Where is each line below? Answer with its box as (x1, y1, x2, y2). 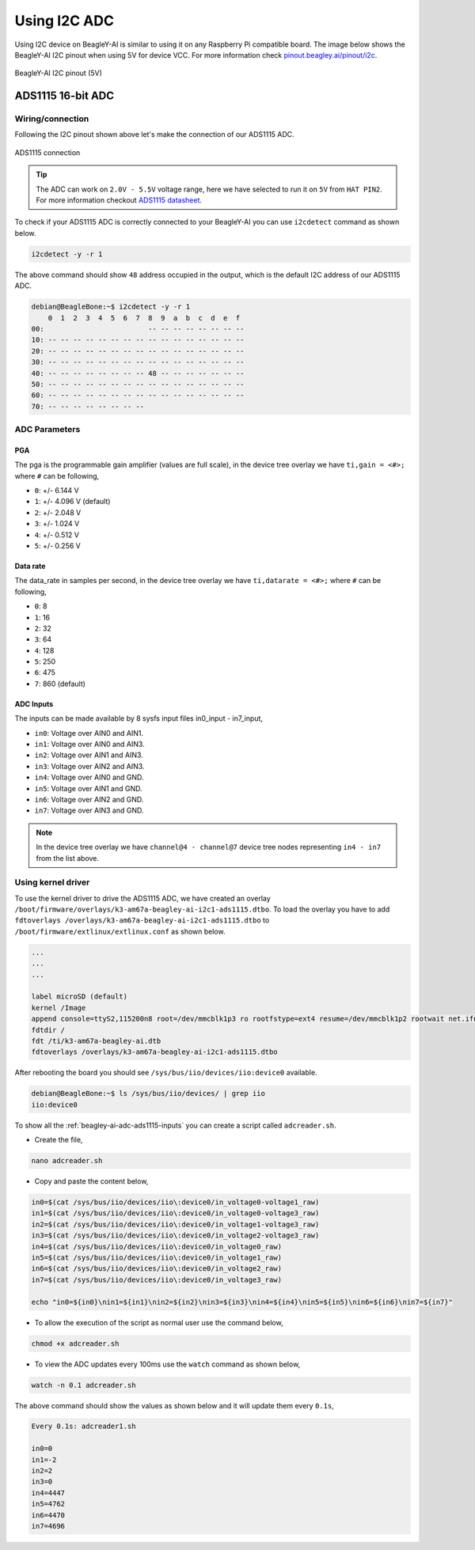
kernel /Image (31, 1003, 86, 1012)
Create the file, (34, 1135, 83, 1145)
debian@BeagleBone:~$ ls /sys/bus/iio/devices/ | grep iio (31, 1089, 265, 1098)
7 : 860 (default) (34, 679, 86, 688)
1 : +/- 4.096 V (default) (34, 497, 111, 506)
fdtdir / (31, 1025, 66, 1034)
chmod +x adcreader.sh (31, 1339, 120, 1348)
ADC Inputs (14, 699, 54, 708)
